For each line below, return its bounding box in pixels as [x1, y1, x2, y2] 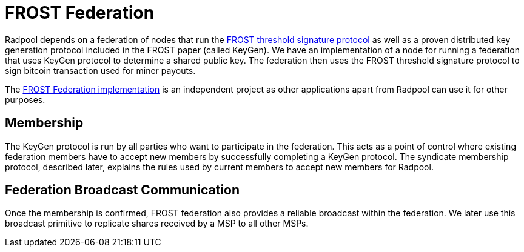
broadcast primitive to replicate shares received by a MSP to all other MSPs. [5, 218, 309, 229]
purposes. [5, 94, 45, 105]
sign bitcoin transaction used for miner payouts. [5, 65, 196, 76]
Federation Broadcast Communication [5, 182, 240, 198]
